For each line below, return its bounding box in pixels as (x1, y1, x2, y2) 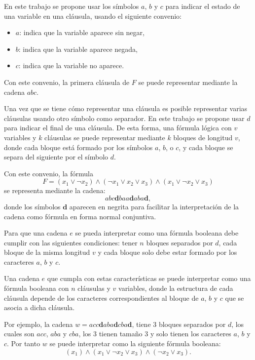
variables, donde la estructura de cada (118, 283, 233, 293)
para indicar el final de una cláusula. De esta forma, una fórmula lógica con (4, 122, 232, 133)
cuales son (4, 328, 35, 339)
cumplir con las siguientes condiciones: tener (4, 237, 138, 247)
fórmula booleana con (4, 283, 69, 293)
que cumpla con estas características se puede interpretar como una (47, 273, 251, 283)
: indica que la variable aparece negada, (18, 43, 138, 54)
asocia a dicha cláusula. (4, 302, 75, 313)
